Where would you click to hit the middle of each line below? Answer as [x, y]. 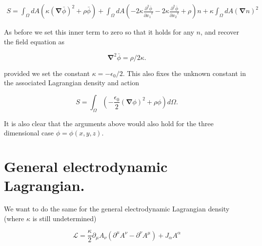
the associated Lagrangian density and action [71, 83]
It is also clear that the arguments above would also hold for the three [109, 123]
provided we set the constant [47, 73]
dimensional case [29, 133]
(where [14, 218]
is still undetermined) [64, 218]
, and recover [220, 32]
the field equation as [34, 41]
